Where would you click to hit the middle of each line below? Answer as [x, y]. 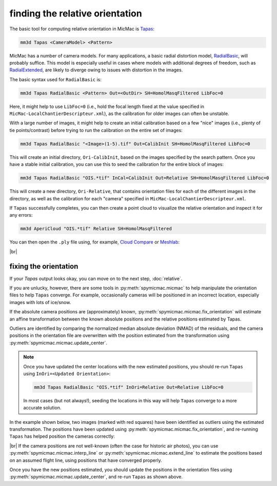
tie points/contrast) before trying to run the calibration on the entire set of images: [96, 130]
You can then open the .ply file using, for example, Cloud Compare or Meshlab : [94, 242]
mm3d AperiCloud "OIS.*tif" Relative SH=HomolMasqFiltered [96, 229]
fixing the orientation [44, 266]
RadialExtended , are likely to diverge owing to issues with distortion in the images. [96, 70]
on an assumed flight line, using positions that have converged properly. [86, 460]
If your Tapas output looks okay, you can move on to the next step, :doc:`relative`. [96, 278]
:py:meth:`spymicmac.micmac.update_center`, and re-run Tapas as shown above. [96, 477]
